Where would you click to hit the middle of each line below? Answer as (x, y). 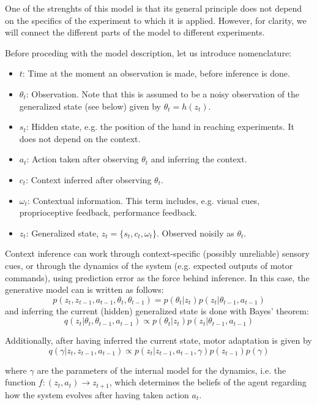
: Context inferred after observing (89, 179)
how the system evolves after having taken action (97, 394)
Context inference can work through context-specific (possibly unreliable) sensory (157, 253)
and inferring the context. (199, 159)
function (21, 382)
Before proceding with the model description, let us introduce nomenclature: (148, 52)
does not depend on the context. (80, 138)
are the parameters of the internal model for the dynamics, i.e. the (162, 370)
